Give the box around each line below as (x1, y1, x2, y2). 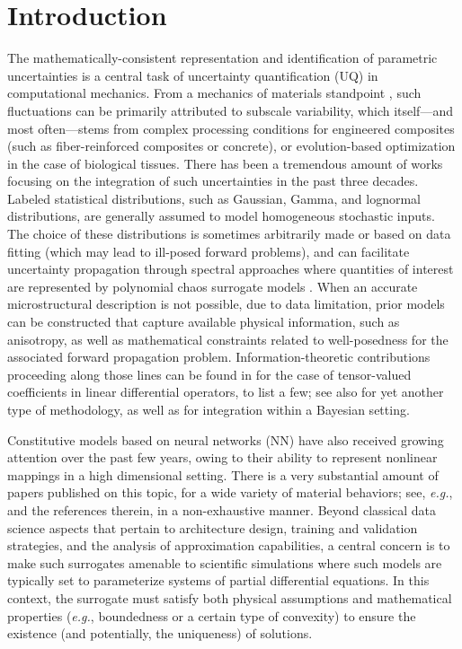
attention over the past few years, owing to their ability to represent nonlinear (7, 448, 438, 467)
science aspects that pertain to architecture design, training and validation (7, 518, 418, 537)
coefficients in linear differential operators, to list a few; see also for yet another (7, 382, 444, 401)
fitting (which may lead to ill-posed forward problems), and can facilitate (7, 241, 410, 260)
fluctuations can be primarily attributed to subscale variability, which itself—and (7, 101, 453, 119)
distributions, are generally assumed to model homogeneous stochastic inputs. (7, 206, 435, 225)
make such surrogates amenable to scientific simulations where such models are (7, 553, 442, 572)
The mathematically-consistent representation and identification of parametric (7, 48, 438, 67)
